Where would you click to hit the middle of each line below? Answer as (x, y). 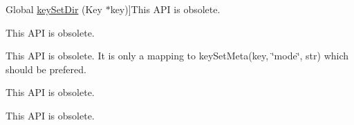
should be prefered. (46, 69)
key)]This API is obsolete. (165, 9)
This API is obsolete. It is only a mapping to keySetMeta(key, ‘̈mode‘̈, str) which (177, 56)
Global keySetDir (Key (54, 9)
